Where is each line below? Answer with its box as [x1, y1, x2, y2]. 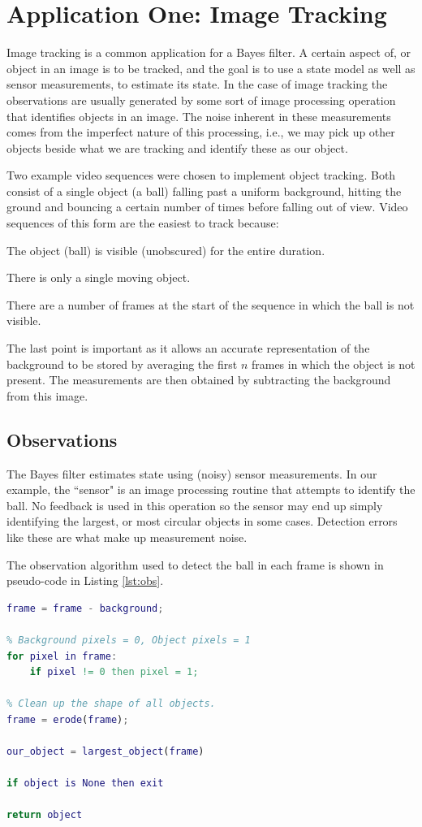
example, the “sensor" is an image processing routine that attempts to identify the [6, 481, 416, 498]
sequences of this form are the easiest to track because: [6, 214, 279, 232]
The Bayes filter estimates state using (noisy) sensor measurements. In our [6, 465, 377, 482]
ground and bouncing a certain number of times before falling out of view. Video [6, 198, 408, 215]
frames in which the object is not [251, 355, 416, 372]
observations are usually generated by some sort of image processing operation [6, 91, 396, 108]
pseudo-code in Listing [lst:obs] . [6, 572, 164, 589]
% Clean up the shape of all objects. [6, 698, 216, 710]
